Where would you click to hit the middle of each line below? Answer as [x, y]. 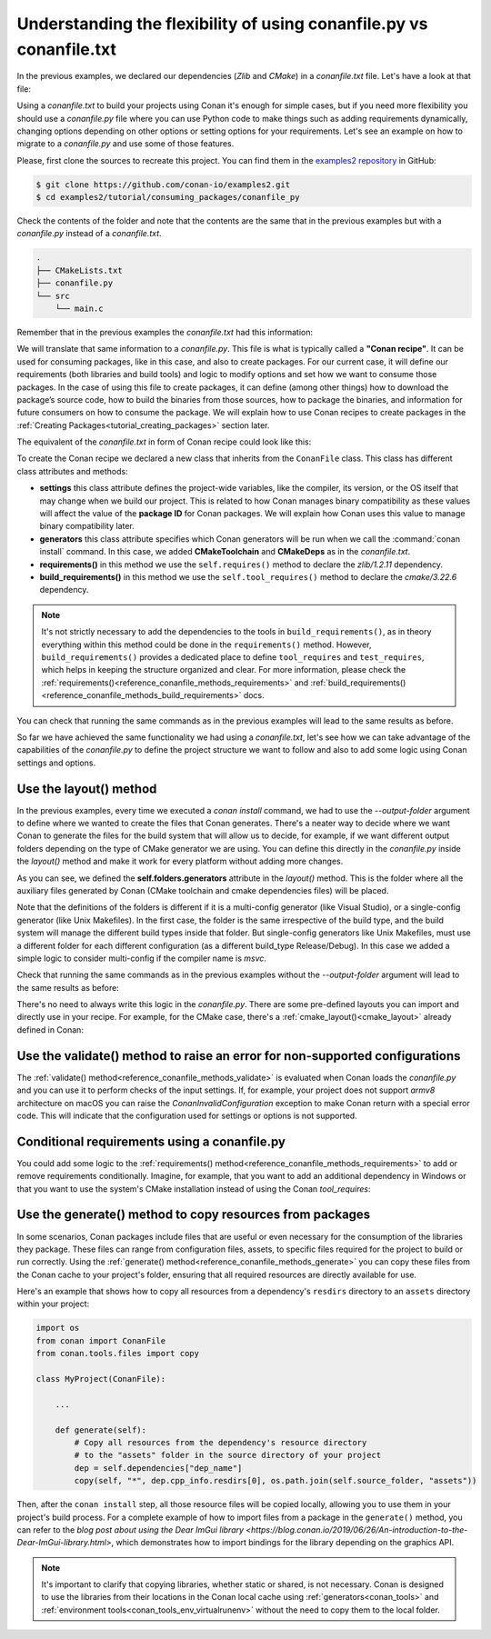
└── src [53, 296]
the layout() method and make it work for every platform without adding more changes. [180, 861]
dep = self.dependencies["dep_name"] [158, 1468]
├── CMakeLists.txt [79, 270]
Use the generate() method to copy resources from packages [194, 1215]
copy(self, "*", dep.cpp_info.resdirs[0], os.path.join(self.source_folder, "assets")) [276, 1481]
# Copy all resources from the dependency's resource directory [220, 1442]
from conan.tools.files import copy [118, 1354]
